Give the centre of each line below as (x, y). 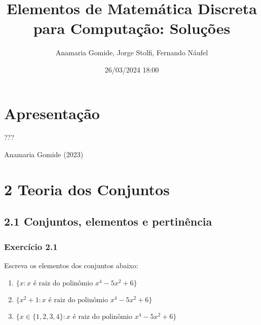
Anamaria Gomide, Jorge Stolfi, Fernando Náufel (132, 52)
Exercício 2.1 (31, 246)
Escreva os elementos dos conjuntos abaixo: (71, 265)
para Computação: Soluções (132, 28)
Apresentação (52, 113)
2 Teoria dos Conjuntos (87, 189)
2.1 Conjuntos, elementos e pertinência (108, 221)
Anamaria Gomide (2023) (44, 154)
